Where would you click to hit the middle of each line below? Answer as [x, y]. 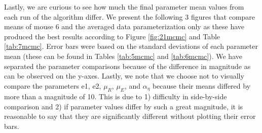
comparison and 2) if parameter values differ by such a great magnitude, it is [124, 106]
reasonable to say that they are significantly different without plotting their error [130, 116]
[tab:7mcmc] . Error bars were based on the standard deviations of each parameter [131, 46]
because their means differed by [201, 85]
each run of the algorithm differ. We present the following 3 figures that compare [130, 16]
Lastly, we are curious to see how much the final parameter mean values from [124, 7]
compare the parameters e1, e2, [53, 85]
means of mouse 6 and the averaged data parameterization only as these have [124, 26]
